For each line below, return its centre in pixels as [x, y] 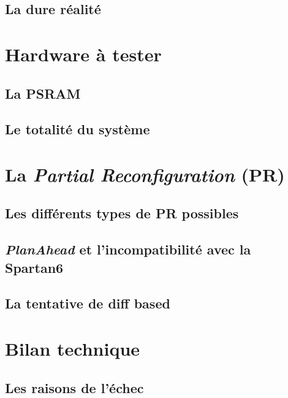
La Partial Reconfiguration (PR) [145, 174]
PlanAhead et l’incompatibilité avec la [128, 249]
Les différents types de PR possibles [122, 213]
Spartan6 [34, 267]
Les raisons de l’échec [74, 387]
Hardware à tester [83, 54]
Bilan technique [73, 349]
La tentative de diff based [88, 303]
